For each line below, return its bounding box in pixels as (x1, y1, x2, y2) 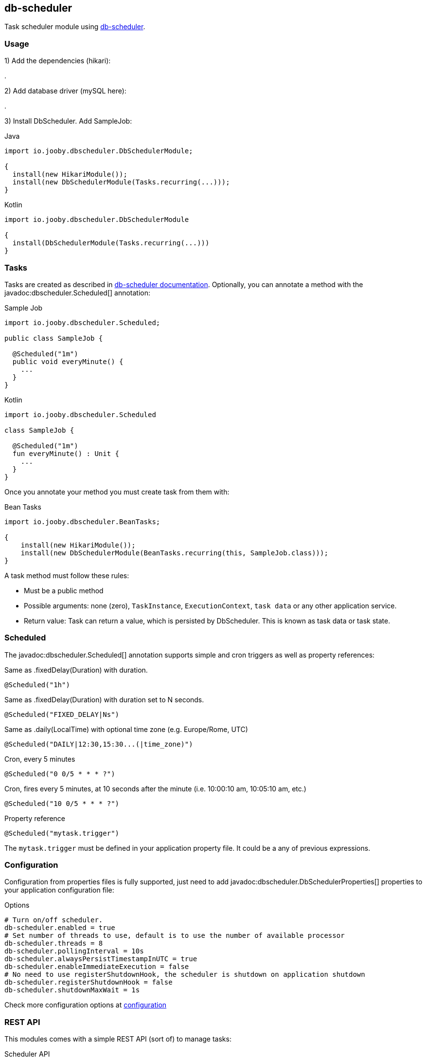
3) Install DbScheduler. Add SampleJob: (4, 117, 132, 126)
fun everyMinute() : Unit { (12, 449, 120, 457)
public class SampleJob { (4, 334, 103, 342)
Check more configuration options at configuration (4, 1001, 167, 1009)
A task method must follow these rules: (4, 571, 129, 580)
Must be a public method (24, 586, 104, 595)
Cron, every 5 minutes (4, 754, 75, 763)
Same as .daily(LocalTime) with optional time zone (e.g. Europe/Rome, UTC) (4, 725, 248, 733)
